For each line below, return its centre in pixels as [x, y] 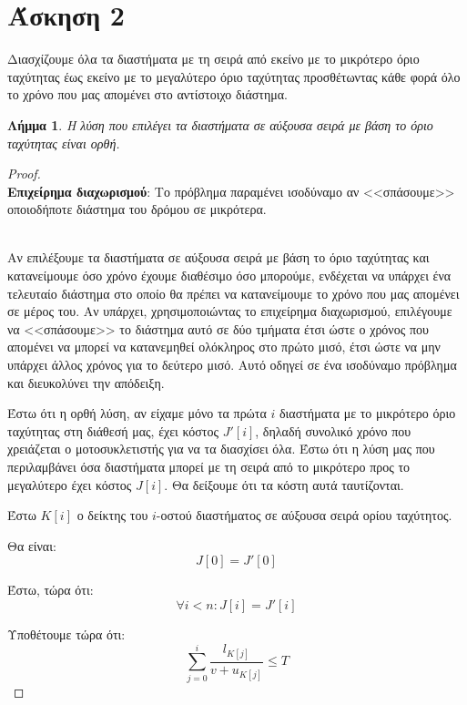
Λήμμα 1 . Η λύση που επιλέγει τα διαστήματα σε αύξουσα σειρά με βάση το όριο [220, 124]
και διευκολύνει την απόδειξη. [86, 382]
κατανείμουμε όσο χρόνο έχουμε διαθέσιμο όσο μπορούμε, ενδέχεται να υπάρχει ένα [229, 276]
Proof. [24, 174]
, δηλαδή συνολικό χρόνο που [333, 430]
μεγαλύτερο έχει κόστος [70, 484]
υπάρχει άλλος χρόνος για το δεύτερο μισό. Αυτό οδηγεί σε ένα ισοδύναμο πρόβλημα [232, 365]
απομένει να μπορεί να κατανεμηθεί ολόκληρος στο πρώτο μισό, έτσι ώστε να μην [224, 347]
